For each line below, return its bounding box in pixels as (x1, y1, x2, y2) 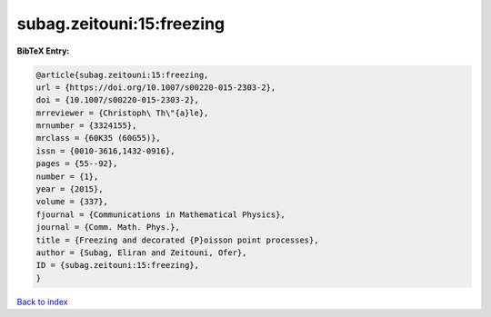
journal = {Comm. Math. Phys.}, (35, 223, 181, 233)
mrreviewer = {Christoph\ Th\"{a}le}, (35, 107, 209, 118)
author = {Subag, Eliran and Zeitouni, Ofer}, (35, 248, 247, 258)
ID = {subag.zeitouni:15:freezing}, (35, 260, 200, 271)
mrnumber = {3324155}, (35, 121, 137, 131)
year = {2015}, (35, 184, 104, 194)
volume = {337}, (35, 196, 109, 207)
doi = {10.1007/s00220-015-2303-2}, (35, 95, 200, 105)
